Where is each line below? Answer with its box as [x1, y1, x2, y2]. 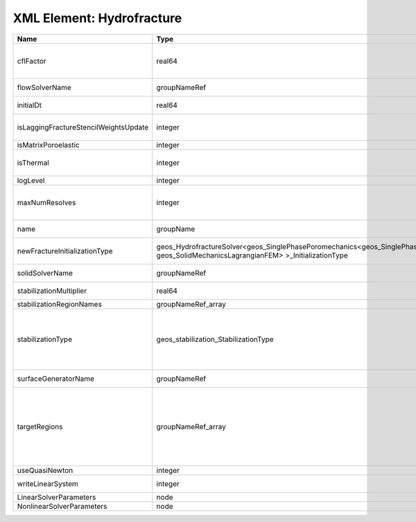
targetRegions [17, 422, 63, 431]
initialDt [17, 100, 42, 110]
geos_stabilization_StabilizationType [156, 334, 274, 344]
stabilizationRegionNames [17, 299, 102, 309]
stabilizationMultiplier [17, 286, 87, 296]
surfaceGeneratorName [17, 374, 95, 384]
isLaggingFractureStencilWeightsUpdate [17, 122, 149, 132]
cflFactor [17, 56, 46, 66]
